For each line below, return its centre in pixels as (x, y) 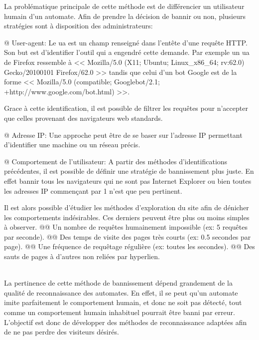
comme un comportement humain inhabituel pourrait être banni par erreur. (120, 312)
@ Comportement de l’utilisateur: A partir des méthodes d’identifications (116, 161)
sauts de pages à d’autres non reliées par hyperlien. (82, 256)
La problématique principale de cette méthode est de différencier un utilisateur (124, 6)
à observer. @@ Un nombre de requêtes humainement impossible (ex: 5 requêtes (126, 227)
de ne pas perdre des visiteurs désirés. (62, 332)
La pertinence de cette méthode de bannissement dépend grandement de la (118, 283)
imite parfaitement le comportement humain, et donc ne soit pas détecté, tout (123, 302)
